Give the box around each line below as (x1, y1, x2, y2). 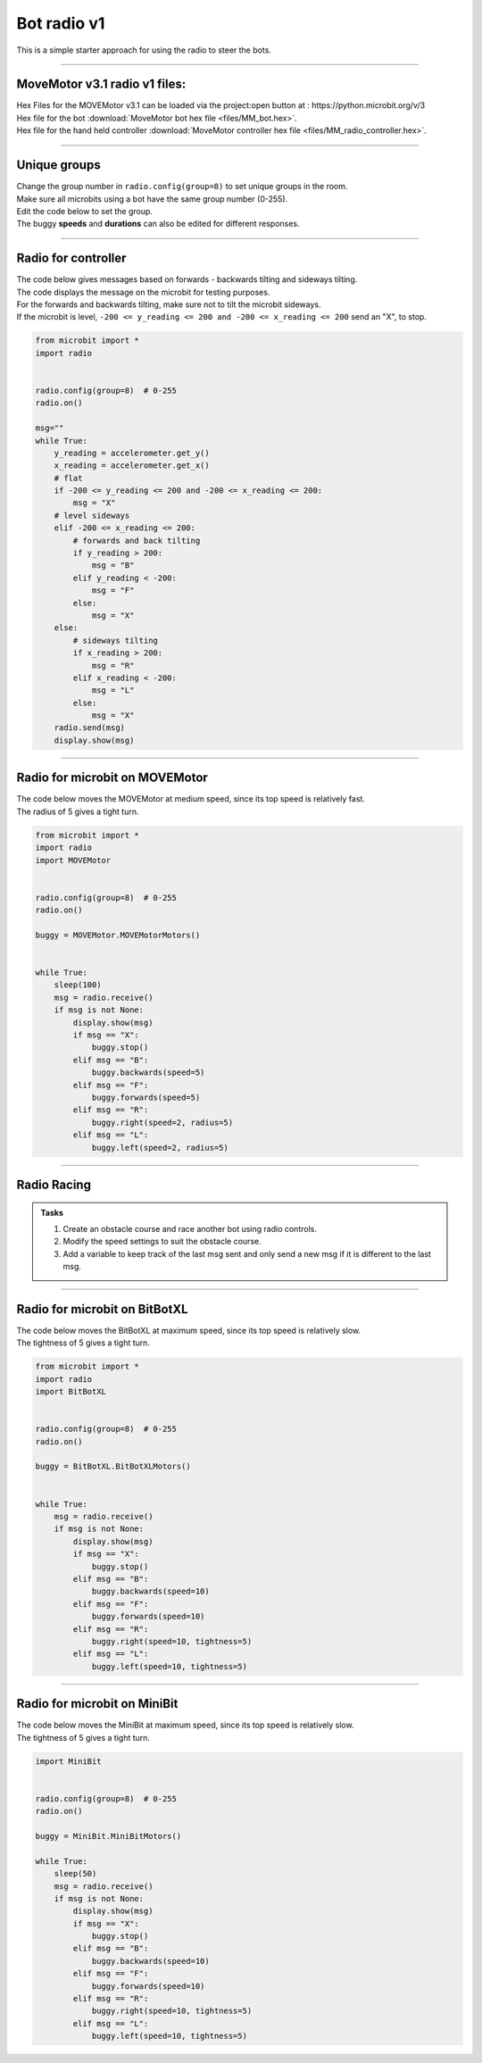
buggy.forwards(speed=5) (91, 1092, 201, 1102)
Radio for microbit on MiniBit (16, 1696, 179, 1711)
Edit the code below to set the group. (16, 205, 154, 216)
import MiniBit (35, 1756, 102, 1767)
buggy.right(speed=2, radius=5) (91, 1117, 234, 1127)
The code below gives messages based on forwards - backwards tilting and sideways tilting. (16, 274, 358, 285)
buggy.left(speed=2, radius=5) (91, 1143, 229, 1152)
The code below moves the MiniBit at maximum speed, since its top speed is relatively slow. (16, 1719, 354, 1731)
